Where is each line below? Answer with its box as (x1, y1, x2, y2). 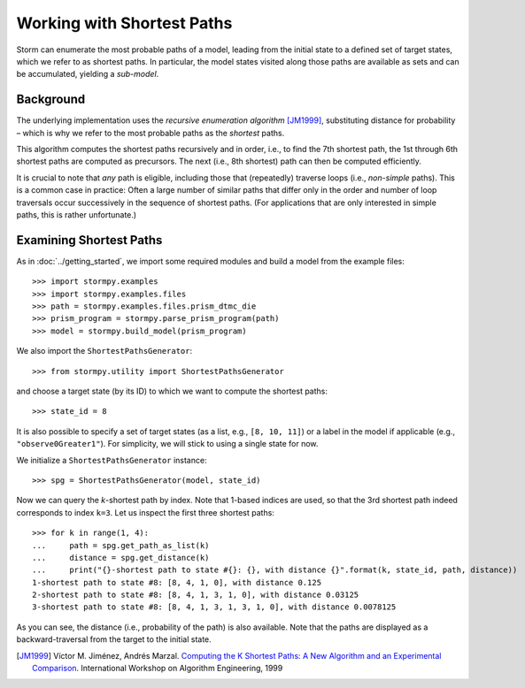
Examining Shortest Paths (16, 233, 163, 248)
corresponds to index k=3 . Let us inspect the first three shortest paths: (16, 507, 274, 517)
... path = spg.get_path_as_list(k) (32, 540, 210, 550)
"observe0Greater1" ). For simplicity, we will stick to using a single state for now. (16, 439, 319, 449)
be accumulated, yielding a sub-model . (16, 69, 159, 80)
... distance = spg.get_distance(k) (32, 553, 210, 562)
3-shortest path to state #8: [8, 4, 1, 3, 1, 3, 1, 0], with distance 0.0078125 (32, 602, 397, 612)
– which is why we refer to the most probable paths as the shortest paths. (16, 127, 285, 138)
